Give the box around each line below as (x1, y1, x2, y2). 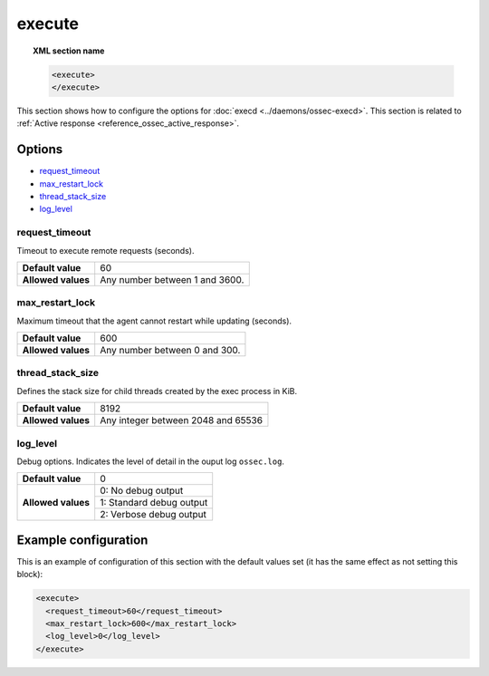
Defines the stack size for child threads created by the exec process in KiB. (16, 385, 298, 396)
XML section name (33, 45, 105, 56)
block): (16, 569, 43, 580)
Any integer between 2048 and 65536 (100, 414, 263, 427)
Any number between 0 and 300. (100, 344, 241, 357)
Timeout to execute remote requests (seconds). (16, 245, 195, 256)
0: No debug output (100, 485, 184, 497)
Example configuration (16, 532, 149, 547)
